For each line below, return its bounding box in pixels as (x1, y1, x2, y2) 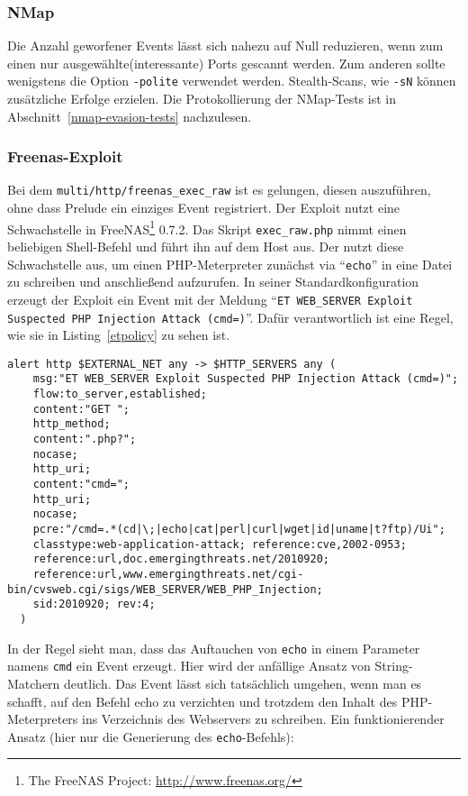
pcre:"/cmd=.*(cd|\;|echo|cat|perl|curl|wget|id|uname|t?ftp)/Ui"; (32, 523, 445, 535)
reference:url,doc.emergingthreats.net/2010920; (32, 553, 329, 566)
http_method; (32, 417, 111, 431)
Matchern (7, 673, 60, 692)
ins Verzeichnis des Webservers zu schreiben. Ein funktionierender (82, 709, 445, 728)
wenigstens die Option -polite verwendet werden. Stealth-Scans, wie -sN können (7, 71, 456, 90)
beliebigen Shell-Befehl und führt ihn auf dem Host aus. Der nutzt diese (7, 237, 404, 256)
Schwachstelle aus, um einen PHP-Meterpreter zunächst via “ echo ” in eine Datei (7, 254, 453, 273)
